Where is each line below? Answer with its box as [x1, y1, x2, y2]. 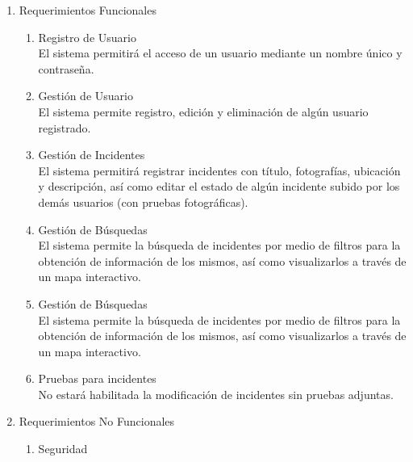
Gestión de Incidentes [38, 146, 145, 163]
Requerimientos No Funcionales [19, 413, 175, 430]
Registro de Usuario [38, 28, 136, 45]
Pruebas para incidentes [38, 370, 156, 387]
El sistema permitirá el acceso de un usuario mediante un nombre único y [38, 44, 403, 61]
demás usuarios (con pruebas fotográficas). [38, 193, 248, 210]
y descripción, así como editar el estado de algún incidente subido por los [38, 178, 400, 195]
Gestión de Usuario [38, 87, 133, 104]
